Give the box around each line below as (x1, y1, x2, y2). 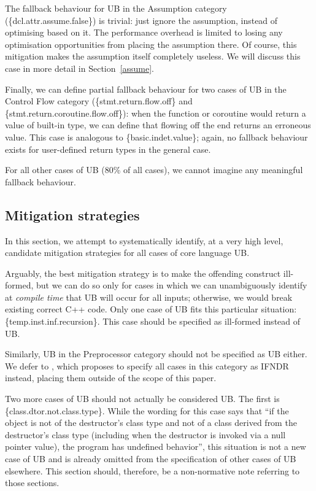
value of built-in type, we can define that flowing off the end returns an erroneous (5, 118, 311, 131)
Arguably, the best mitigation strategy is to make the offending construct (5, 266, 281, 279)
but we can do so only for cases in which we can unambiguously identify (36, 279, 307, 292)
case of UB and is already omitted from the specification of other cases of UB (5, 452, 296, 465)
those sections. (5, 476, 60, 489)
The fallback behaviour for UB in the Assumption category (5, 2, 227, 14)
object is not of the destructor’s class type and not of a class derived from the (5, 416, 297, 429)
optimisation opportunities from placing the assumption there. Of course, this (5, 37, 297, 50)
